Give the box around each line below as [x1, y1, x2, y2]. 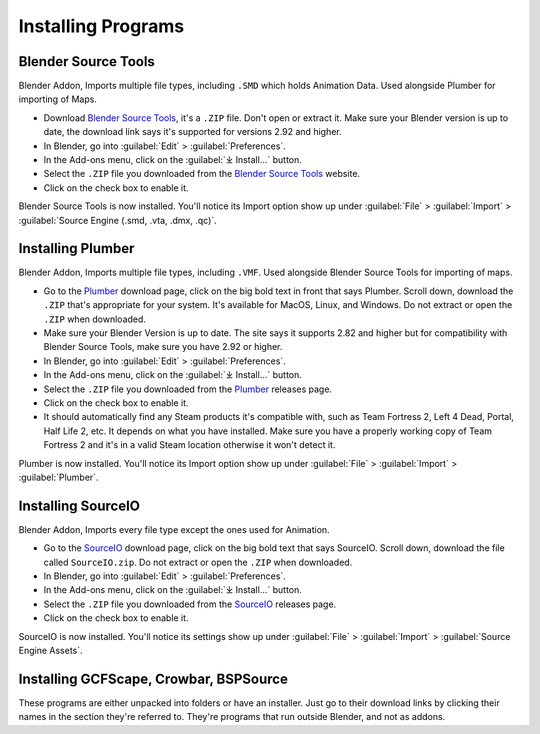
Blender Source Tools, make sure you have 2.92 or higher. [43, 341, 283, 353]
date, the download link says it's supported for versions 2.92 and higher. [43, 126, 342, 138]
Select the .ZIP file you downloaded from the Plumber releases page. [43, 383, 333, 395]
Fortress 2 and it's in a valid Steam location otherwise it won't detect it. [43, 439, 336, 451]
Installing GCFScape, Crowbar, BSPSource [18, 670, 289, 687]
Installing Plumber [18, 240, 135, 257]
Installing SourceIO [18, 497, 140, 514]
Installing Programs [18, 15, 185, 37]
